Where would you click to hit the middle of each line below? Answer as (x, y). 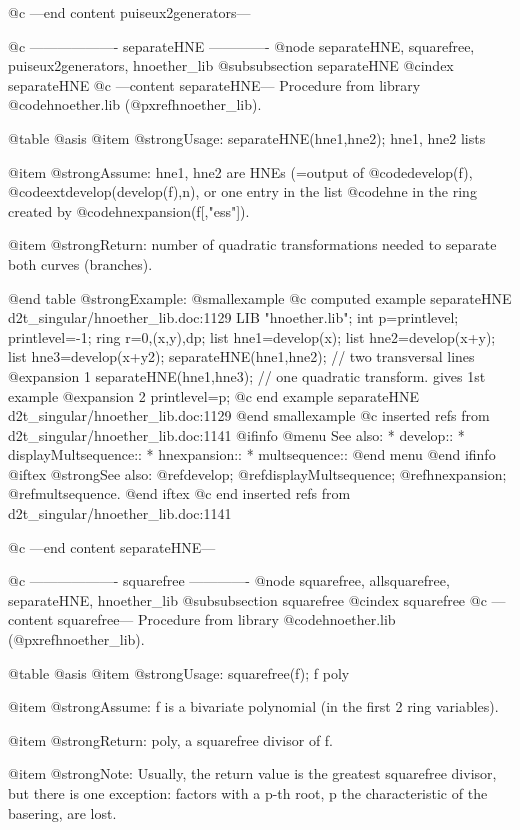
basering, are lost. (62, 812)
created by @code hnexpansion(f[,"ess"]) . (129, 210)
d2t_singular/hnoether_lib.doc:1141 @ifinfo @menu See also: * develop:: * (236, 434)
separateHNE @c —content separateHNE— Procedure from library (214, 84)
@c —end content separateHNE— (112, 546)
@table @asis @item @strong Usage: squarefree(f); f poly (179, 672)
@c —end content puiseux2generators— (129, 12)
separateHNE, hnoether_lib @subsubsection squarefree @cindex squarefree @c (247, 599)
